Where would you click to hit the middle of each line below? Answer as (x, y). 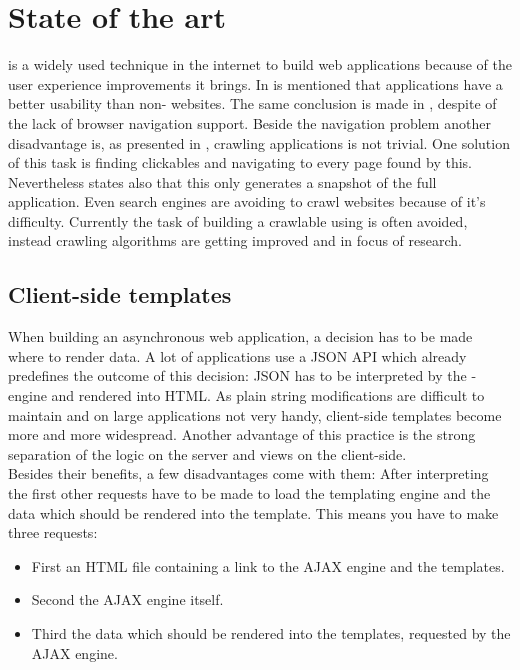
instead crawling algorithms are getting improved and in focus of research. (235, 240)
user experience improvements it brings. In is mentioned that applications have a (255, 83)
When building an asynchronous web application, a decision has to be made (240, 336)
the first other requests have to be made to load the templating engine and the (249, 493)
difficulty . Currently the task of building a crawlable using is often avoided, (238, 220)
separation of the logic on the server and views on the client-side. (207, 453)
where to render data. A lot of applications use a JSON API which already (237, 355)
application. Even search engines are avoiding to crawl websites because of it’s (247, 201)
